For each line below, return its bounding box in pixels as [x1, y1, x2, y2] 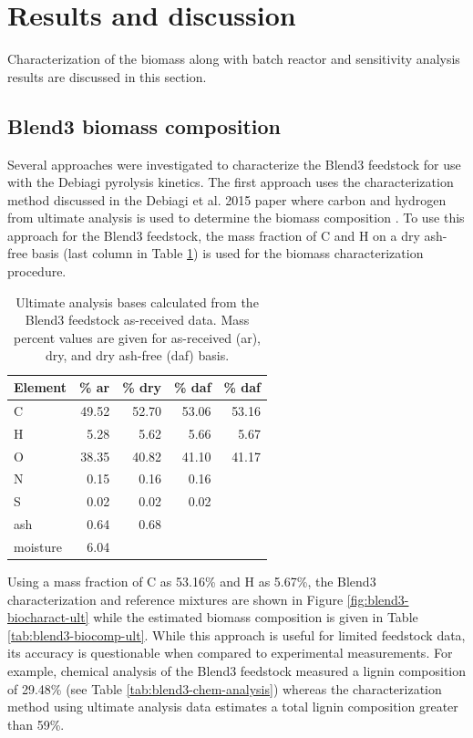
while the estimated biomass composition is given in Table [93, 608, 418, 627]
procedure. [7, 262, 67, 281]
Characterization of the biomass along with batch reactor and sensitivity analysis [7, 49, 460, 68]
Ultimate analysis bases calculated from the [15, 292, 259, 311]
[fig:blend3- [346, 589, 409, 608]
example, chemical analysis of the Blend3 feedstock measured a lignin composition [7, 661, 467, 681]
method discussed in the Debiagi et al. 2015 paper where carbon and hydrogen [7, 190, 447, 209]
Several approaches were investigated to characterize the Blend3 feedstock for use [7, 154, 461, 173]
